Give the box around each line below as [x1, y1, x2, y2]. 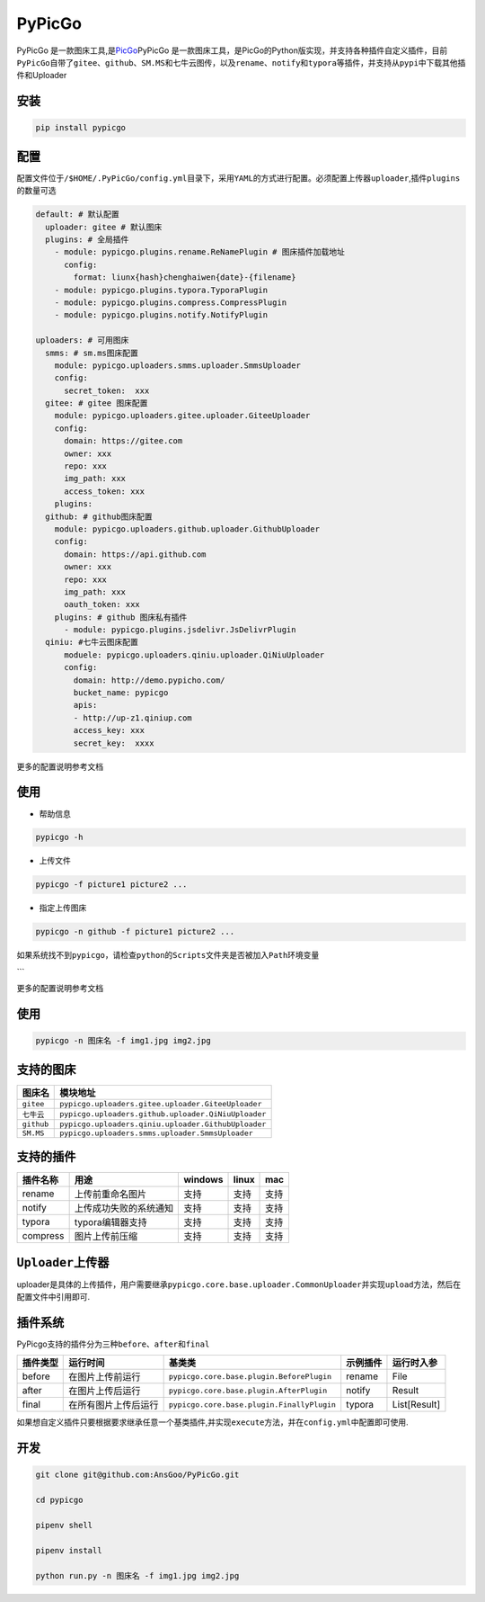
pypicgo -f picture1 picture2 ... [35, 880, 188, 890]
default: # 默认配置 [35, 210, 120, 219]
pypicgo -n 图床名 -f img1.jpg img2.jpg [35, 1035, 211, 1046]
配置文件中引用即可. [16, 1292, 91, 1302]
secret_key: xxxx [73, 738, 154, 748]
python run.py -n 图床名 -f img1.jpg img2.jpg [35, 1571, 240, 1580]
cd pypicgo [35, 1495, 84, 1506]
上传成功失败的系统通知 [74, 1202, 174, 1214]
